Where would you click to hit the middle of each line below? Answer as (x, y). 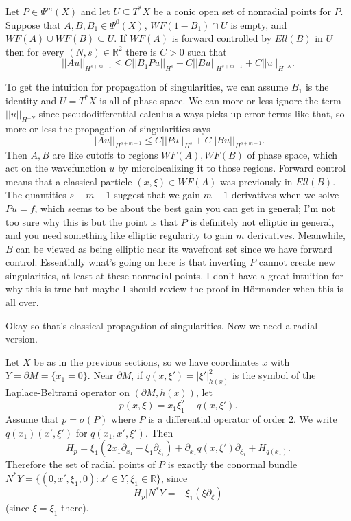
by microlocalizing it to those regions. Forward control (232, 168)
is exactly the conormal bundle (232, 464)
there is (141, 51)
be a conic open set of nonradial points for (242, 11)
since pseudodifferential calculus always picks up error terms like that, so (192, 114)
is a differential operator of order (217, 419)
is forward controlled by (222, 38)
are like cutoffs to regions (105, 154)
